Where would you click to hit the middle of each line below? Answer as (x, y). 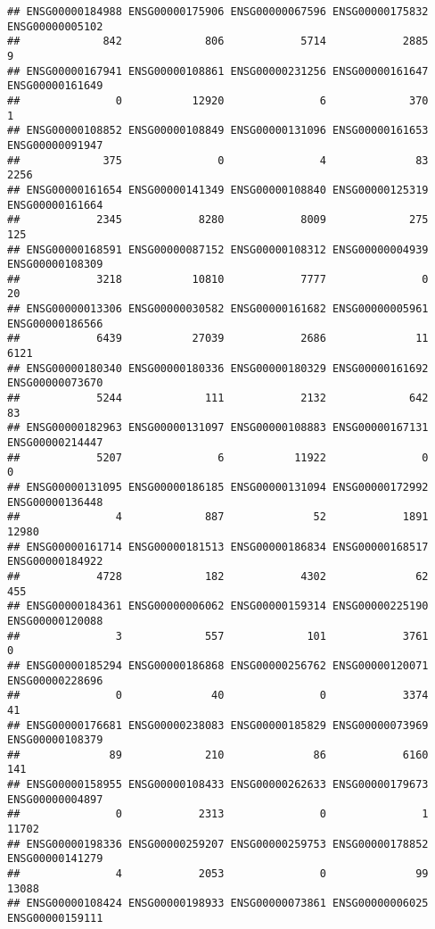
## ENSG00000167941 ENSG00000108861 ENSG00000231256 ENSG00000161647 (218, 71)
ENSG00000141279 (55, 859)
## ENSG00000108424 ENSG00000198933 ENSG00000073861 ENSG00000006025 (218, 904)
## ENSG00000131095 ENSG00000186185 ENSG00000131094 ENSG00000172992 (218, 487)
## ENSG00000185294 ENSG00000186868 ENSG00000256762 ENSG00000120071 (218, 665)
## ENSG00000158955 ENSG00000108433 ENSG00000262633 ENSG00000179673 (218, 785)
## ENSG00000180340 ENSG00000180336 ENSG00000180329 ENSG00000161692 (218, 368)
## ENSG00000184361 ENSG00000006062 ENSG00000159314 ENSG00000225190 (218, 606)
